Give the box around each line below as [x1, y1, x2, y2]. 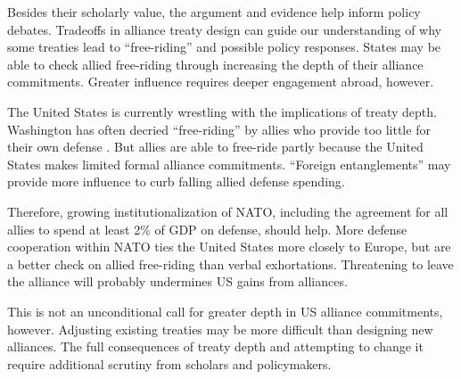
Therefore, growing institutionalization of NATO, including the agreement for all [7, 202, 449, 220]
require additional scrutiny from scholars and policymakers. [7, 354, 332, 373]
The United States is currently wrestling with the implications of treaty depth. [7, 102, 437, 120]
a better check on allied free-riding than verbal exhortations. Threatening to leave [7, 254, 454, 273]
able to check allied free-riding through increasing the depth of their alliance [7, 54, 424, 73]
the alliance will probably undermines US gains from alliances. [7, 272, 348, 291]
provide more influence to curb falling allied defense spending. [7, 172, 345, 191]
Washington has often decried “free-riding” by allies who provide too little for [7, 119, 431, 138]
